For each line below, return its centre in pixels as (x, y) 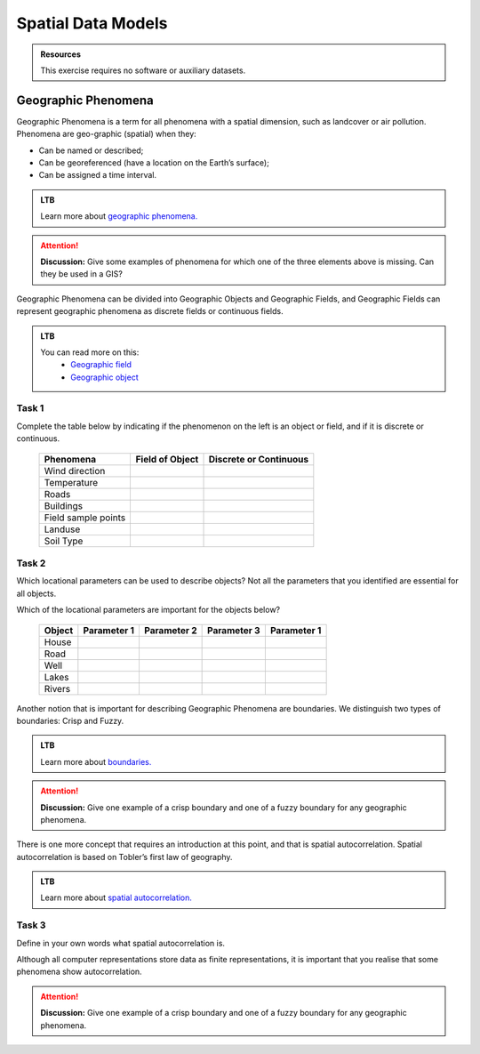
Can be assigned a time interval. (98, 175)
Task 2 (31, 563)
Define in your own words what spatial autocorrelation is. (121, 943)
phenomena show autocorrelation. (79, 972)
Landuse (62, 529)
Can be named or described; (91, 150)
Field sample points (85, 518)
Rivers (57, 688)
